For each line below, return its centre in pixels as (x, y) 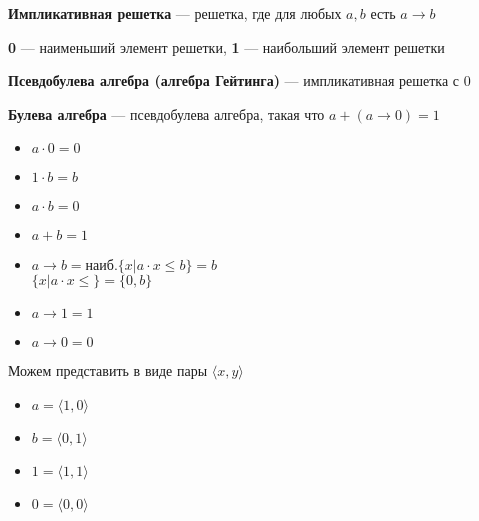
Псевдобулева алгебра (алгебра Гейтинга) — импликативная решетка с (234, 80)
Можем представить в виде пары (108, 370)
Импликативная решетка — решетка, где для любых (175, 13)
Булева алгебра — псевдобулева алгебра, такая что (166, 113)
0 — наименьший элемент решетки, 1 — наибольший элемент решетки (226, 46)
